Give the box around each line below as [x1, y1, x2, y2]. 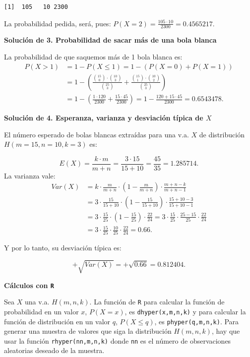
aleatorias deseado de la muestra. [4, 345, 105, 356]
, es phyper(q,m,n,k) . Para [154, 316, 239, 326]
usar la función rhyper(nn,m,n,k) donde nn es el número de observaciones [4, 335, 231, 346]
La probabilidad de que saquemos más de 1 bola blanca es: [4, 52, 183, 62]
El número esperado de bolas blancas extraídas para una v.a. [4, 129, 189, 139]
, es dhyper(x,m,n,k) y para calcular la [125, 306, 246, 316]
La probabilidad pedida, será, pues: [4, 18, 111, 28]
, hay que [211, 326, 240, 336]
